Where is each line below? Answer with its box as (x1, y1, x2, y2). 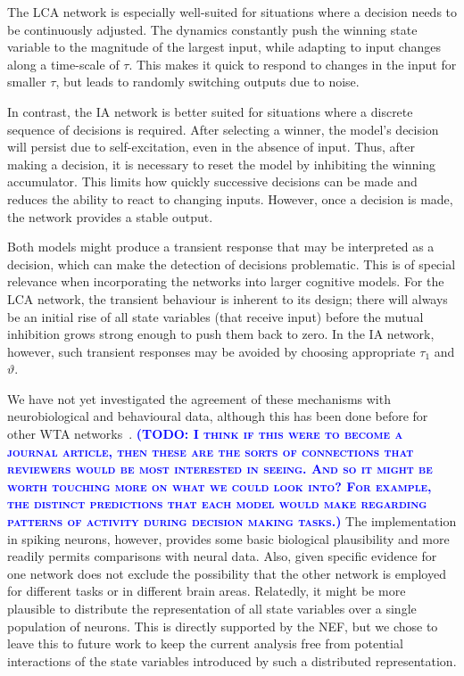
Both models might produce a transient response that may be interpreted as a (7, 237, 435, 256)
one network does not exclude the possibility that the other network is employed (7, 564, 446, 582)
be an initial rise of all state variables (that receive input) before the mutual (7, 307, 424, 326)
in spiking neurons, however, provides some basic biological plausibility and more (7, 529, 450, 548)
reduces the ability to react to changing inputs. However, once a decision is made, (7, 189, 453, 208)
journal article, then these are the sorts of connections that (7, 441, 414, 460)
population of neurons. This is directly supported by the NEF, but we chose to (7, 616, 438, 635)
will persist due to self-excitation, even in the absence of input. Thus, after (7, 137, 416, 156)
